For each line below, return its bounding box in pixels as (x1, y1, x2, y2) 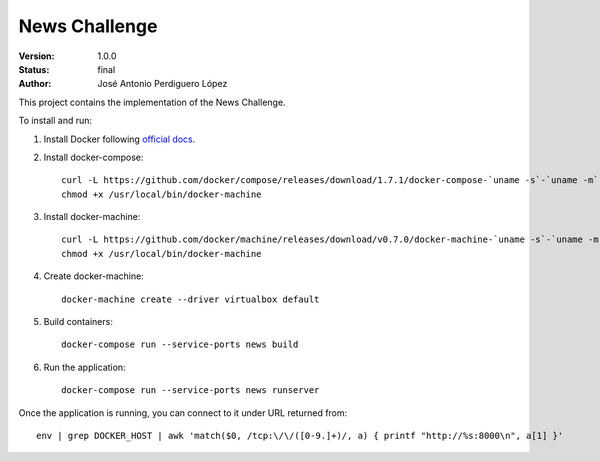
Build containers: (43, 316, 114, 328)
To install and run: (18, 115, 93, 127)
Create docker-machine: (43, 270, 144, 282)
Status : (18, 63, 50, 75)
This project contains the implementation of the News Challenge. (18, 96, 286, 108)
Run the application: (43, 361, 126, 373)
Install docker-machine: (43, 211, 141, 223)
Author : (18, 78, 52, 90)
